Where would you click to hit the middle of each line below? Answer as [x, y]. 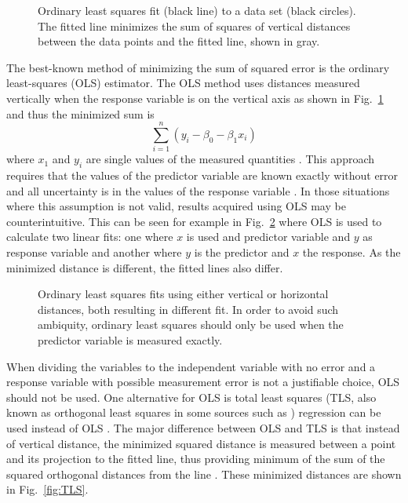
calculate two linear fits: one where [90, 237]
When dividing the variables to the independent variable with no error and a [191, 366]
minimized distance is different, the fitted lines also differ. [145, 267]
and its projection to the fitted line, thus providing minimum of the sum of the [196, 459]
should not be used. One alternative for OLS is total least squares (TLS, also [191, 397]
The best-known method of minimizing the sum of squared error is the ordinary [198, 67]
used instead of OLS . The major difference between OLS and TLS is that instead [203, 427]
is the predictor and [242, 252]
